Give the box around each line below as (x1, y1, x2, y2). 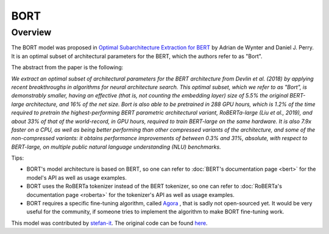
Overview (11, 27, 52, 38)
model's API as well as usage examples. (26, 174, 127, 181)
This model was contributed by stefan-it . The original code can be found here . (11, 219, 208, 227)
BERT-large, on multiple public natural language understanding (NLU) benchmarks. (11, 143, 222, 151)
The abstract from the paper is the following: (11, 64, 124, 71)
